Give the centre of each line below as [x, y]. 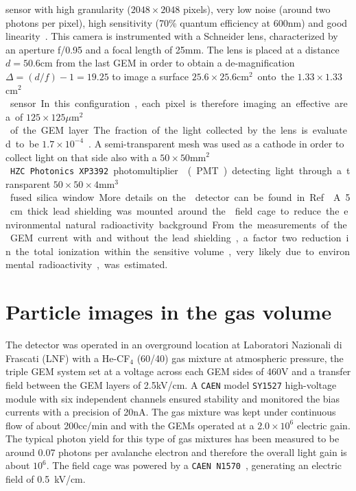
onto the [276, 76]
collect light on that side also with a [81, 157]
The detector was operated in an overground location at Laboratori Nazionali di [174, 345]
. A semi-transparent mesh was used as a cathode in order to [216, 143]
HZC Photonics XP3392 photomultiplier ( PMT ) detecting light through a [176, 170]
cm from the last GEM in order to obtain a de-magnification [167, 63]
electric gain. [323, 425]
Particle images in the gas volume [169, 312]
